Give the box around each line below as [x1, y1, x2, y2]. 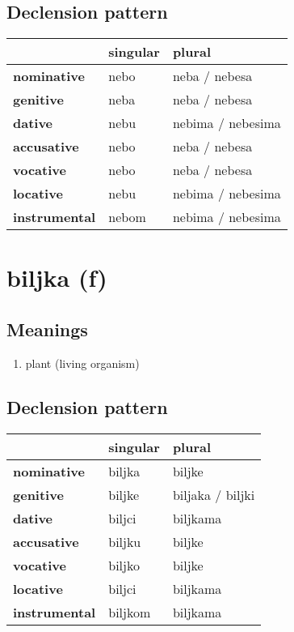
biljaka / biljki [172, 485, 255, 504]
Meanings [6, 316, 88, 341]
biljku [108, 532, 141, 551]
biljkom [108, 602, 151, 621]
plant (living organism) [25, 354, 140, 371]
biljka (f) [6, 261, 107, 294]
